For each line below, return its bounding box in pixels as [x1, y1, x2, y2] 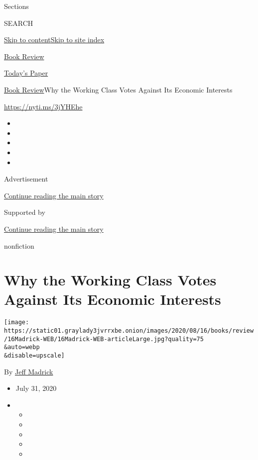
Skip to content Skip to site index [4, 34, 105, 45]
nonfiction [4, 240, 34, 251]
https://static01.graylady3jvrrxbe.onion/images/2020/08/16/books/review [4, 327, 254, 335]
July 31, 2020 [15, 383, 57, 393]
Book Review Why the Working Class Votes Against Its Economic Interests [4, 84, 233, 94]
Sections [4, 1, 29, 11]
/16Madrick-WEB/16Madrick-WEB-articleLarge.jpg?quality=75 [4, 335, 204, 343]
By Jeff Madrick [4, 366, 53, 376]
